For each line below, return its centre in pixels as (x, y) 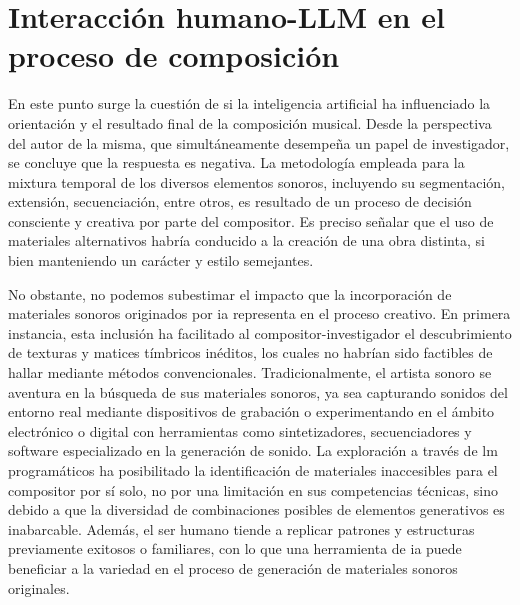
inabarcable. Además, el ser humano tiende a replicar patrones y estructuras (241, 528)
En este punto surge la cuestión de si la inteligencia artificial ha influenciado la (249, 103)
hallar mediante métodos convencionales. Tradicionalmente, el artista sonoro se (250, 372)
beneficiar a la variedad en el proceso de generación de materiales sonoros (233, 567)
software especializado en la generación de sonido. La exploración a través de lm (253, 450)
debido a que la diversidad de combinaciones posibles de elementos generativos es (256, 509)
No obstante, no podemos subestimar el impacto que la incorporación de (230, 293)
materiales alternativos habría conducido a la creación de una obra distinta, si (246, 240)
